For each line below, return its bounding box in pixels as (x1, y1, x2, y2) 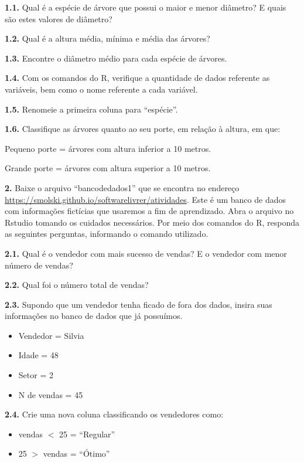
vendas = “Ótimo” (43, 447, 110, 460)
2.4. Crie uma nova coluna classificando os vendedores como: (5, 408, 224, 420)
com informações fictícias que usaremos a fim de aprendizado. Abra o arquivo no (5, 205, 294, 217)
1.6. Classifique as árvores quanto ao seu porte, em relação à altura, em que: (5, 123, 281, 135)
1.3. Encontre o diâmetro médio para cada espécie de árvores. (5, 52, 227, 64)
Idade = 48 (18, 349, 59, 361)
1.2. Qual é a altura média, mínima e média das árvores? (5, 32, 210, 45)
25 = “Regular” (59, 427, 115, 440)
